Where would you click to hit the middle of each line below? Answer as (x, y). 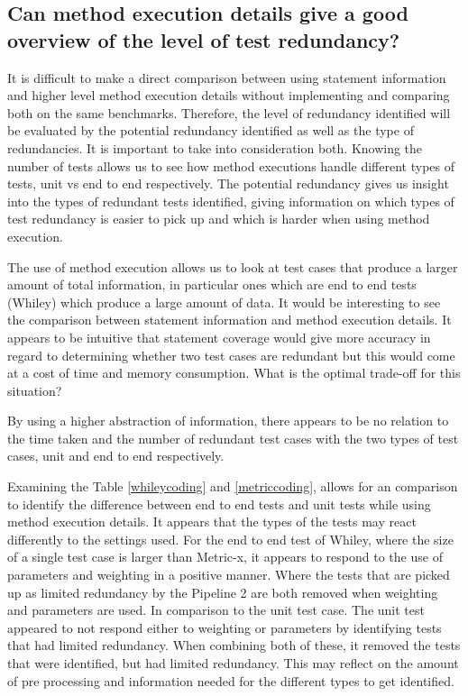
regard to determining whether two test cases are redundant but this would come (231, 355)
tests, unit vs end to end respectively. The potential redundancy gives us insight (228, 183)
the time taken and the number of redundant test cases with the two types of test (233, 438)
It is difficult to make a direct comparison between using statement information (227, 77)
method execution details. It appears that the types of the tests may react (212, 522)
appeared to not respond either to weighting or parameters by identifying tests (225, 627)
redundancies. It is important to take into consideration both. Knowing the (215, 147)
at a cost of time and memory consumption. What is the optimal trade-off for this (234, 373)
